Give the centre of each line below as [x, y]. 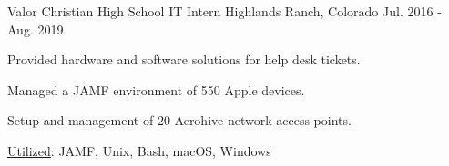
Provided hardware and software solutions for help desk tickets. [184, 59]
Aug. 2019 [36, 29]
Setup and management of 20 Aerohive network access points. [179, 120]
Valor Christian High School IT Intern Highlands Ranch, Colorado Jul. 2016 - [224, 11]
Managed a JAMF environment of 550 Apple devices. [156, 89]
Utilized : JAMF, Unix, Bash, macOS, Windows [139, 150]
